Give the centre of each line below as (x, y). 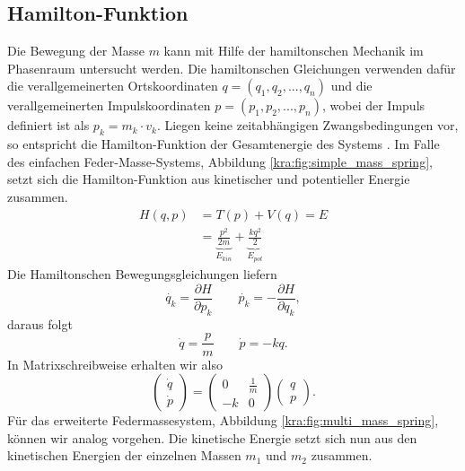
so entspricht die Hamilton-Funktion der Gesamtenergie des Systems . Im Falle (224, 144)
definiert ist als (48, 125)
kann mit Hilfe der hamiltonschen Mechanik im (294, 51)
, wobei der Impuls (374, 105)
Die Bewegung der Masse (76, 51)
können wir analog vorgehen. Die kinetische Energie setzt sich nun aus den (212, 437)
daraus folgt (40, 323)
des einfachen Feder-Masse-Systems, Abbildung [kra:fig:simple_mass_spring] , (220, 161)
